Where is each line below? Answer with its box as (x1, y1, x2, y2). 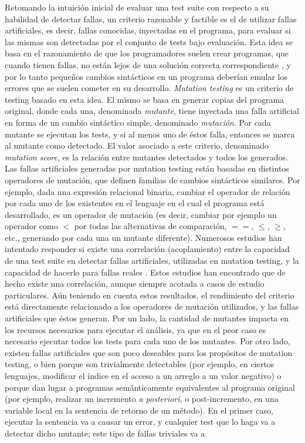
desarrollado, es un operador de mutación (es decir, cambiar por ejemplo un (5, 208, 277, 220)
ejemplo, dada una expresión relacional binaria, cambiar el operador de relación (5, 185, 290, 197)
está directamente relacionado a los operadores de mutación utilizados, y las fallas (5, 300, 299, 313)
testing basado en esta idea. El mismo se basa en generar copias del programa (5, 93, 284, 105)
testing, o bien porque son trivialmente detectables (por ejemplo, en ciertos (5, 358, 274, 370)
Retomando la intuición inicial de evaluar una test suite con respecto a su (5, 1, 269, 13)
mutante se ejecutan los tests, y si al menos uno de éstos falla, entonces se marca (5, 127, 295, 140)
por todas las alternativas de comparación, (74, 220, 227, 232)
